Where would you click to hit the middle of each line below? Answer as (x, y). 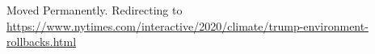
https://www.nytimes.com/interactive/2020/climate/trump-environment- (187, 25)
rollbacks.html (42, 42)
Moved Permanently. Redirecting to (95, 10)
